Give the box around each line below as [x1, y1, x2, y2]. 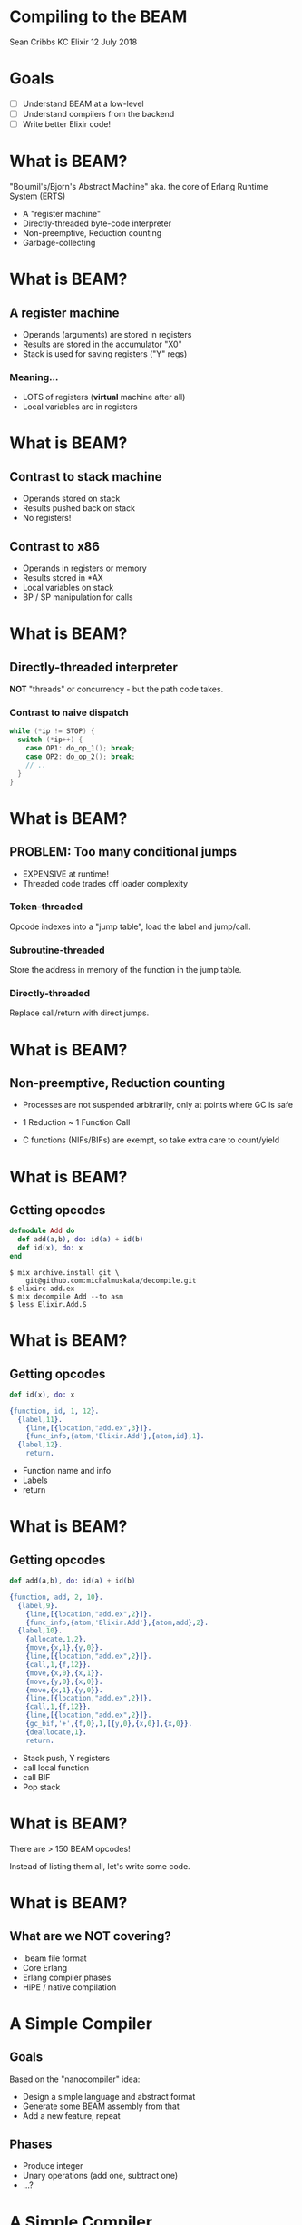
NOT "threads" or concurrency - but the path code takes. [9, 683, 224, 695]
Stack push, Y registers [22, 1752, 111, 1763]
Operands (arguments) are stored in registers [22, 329, 192, 339]
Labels [22, 1475, 48, 1485]
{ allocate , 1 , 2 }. [25, 1635, 88, 1644]
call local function [22, 1762, 89, 1773]
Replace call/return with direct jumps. [9, 1007, 150, 1018]
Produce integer [22, 2161, 83, 2171]
